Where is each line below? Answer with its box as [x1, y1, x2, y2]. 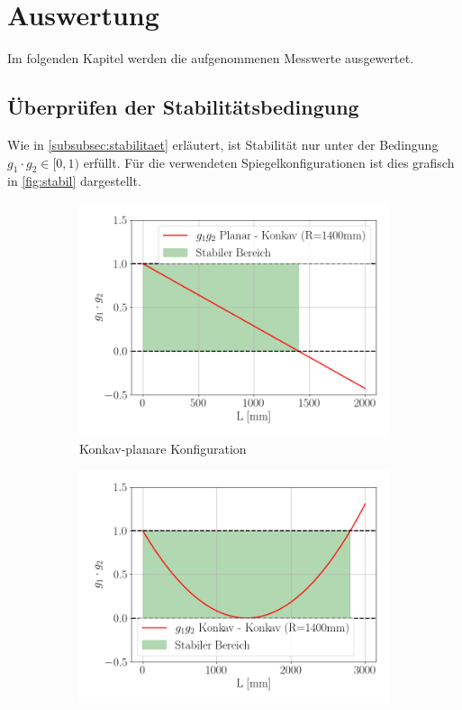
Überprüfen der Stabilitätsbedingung [7, 93, 359, 121]
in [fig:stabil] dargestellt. [7, 171, 141, 190]
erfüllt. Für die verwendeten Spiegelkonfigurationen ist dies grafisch [83, 152, 455, 171]
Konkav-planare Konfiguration [79, 438, 247, 457]
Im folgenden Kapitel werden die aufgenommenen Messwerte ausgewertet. [7, 49, 414, 68]
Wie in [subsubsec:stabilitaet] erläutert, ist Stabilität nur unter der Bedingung [7, 134, 439, 153]
